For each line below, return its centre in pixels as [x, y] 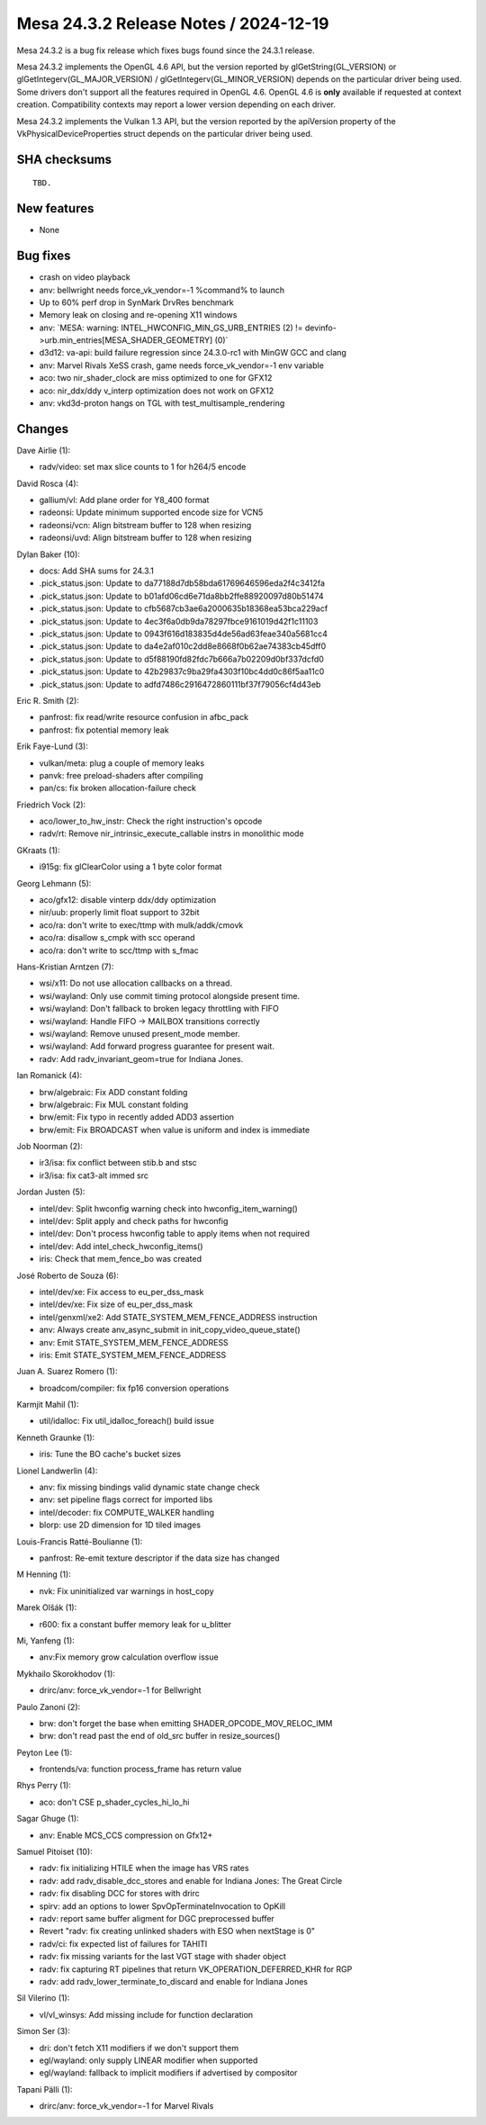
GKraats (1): [38, 850]
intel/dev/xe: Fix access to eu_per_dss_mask [121, 1292]
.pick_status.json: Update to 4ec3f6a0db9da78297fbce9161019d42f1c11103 [179, 621]
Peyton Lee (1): [44, 1752]
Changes [43, 429]
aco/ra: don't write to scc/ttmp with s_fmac [119, 950]
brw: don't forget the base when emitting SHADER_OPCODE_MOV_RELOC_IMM [186, 1723]
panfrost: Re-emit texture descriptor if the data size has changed [159, 1558]
